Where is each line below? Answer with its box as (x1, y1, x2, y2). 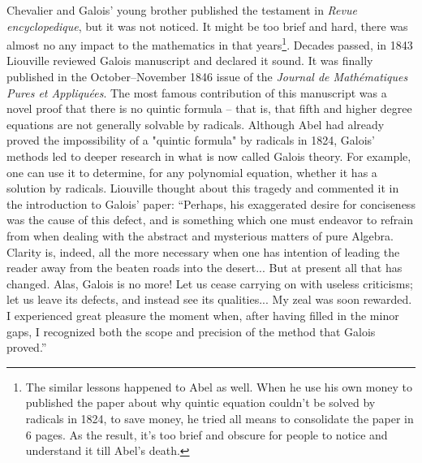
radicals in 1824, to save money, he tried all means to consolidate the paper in (25, 409, 414, 426)
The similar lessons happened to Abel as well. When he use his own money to (25, 378, 412, 395)
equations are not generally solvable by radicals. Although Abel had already (6, 115, 385, 132)
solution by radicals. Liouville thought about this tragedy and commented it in (6, 180, 399, 197)
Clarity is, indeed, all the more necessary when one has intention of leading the (6, 243, 400, 260)
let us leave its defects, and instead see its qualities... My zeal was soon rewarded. (6, 291, 412, 308)
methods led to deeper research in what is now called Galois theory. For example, (6, 148, 411, 164)
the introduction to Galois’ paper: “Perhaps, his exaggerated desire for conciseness (6, 195, 416, 212)
